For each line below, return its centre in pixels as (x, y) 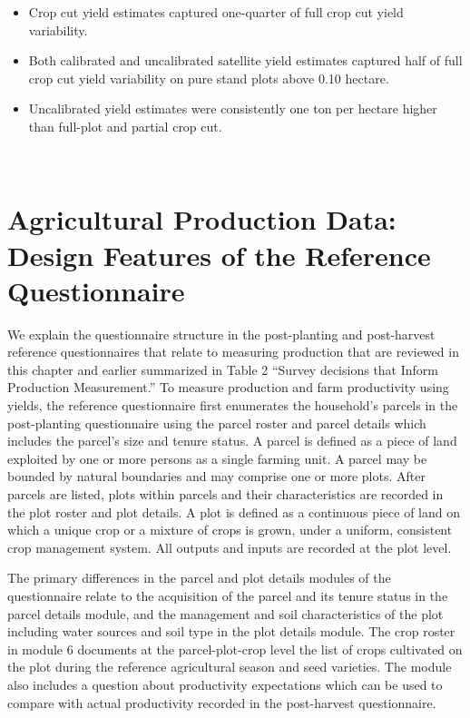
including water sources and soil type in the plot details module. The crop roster (231, 631)
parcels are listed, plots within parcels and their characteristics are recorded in (225, 494)
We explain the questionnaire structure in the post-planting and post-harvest (221, 334)
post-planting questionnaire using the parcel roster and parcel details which (217, 423)
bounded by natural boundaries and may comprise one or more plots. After (216, 476)
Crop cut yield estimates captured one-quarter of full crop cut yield (216, 12)
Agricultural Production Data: (202, 219)
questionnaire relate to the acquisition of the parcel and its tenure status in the (228, 595)
